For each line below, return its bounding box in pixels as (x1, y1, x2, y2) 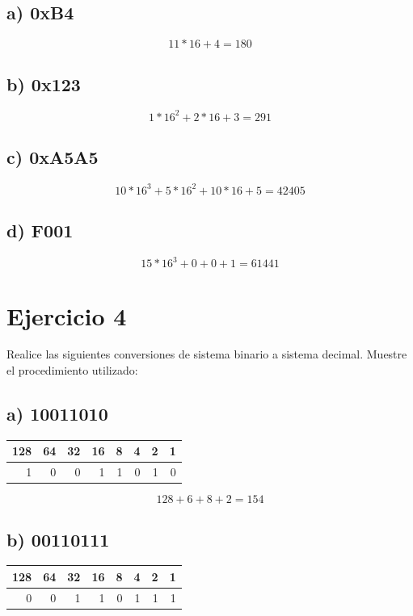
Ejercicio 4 (6, 299, 127, 332)
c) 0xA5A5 (6, 145, 99, 170)
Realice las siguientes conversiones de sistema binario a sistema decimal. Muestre (6, 346, 407, 362)
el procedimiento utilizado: (6, 362, 138, 379)
